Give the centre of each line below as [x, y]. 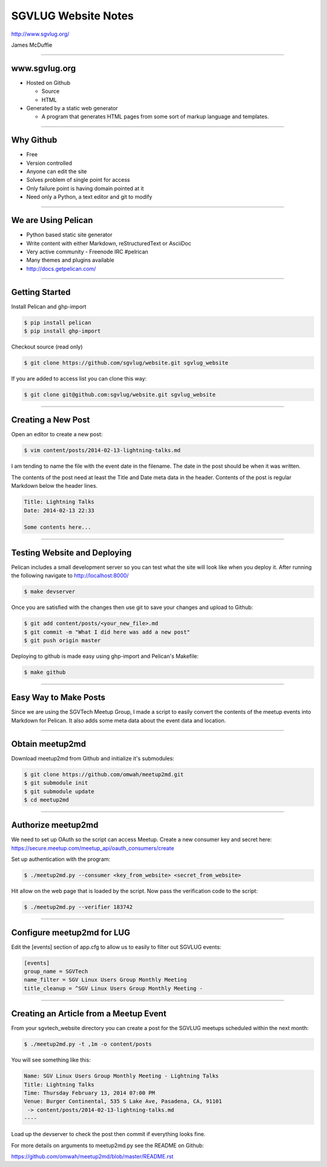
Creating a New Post [51, 420]
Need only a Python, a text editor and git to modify [89, 197]
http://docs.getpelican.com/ [61, 268]
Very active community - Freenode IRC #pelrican [87, 251]
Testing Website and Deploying [71, 552]
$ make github [45, 672]
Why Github [34, 140]
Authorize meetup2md [55, 825]
